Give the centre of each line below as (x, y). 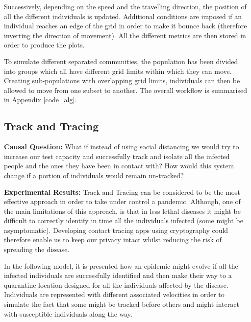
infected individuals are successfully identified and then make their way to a (118, 275)
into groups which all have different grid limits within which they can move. (118, 71)
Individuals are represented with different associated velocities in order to (114, 294)
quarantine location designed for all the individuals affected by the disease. (116, 285)
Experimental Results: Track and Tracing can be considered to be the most (122, 192)
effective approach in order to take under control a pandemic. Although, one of (122, 201)
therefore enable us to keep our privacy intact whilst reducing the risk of (113, 240)
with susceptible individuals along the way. (68, 313)
